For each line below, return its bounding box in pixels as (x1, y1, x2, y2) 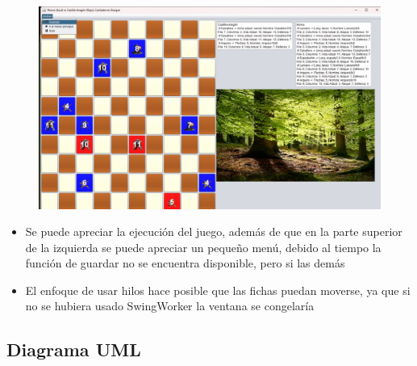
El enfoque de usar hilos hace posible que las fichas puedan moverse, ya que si (25, 281, 411, 298)
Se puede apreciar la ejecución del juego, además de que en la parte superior (25, 223, 402, 240)
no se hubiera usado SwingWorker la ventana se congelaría (25, 297, 315, 314)
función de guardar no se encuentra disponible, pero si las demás (25, 255, 345, 271)
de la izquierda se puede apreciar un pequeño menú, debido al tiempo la (25, 238, 382, 255)
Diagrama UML (6, 337, 141, 362)
